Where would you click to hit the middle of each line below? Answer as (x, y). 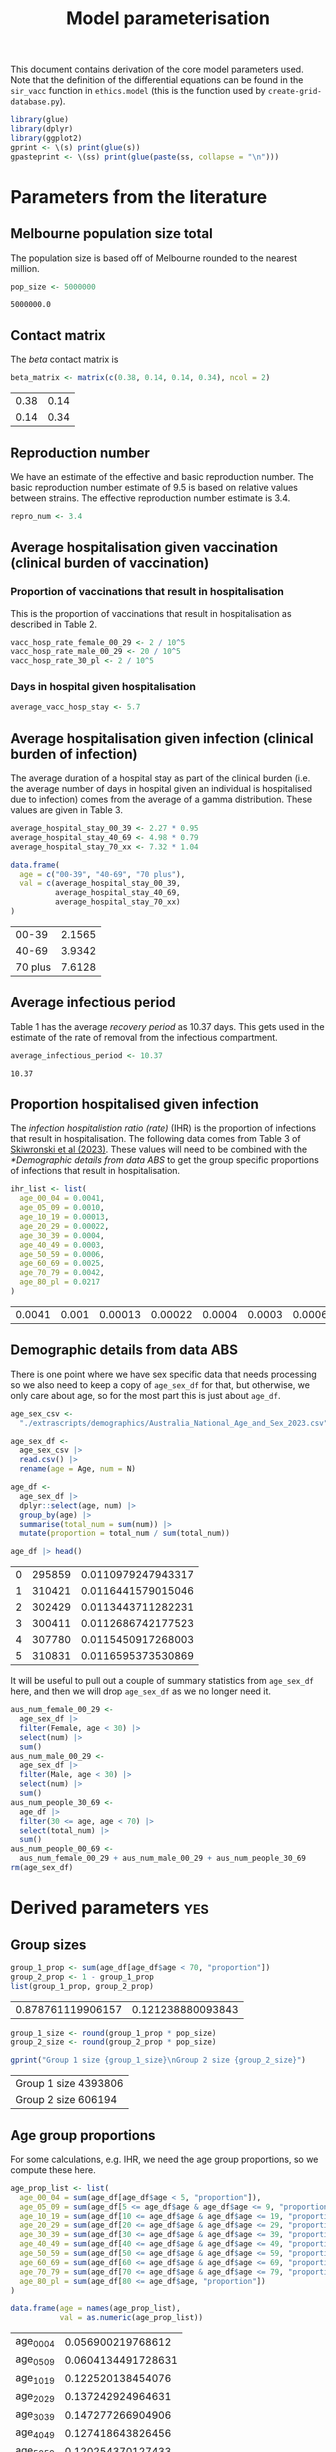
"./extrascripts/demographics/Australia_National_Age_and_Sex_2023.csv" (174, 1423)
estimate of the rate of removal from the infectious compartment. (144, 1037)
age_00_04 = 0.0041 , (62, 1198)
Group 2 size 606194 (66, 2100)
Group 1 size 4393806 (69, 2084)
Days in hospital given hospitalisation (103, 687)
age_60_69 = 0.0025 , (62, 1263)
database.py (35, 102)
